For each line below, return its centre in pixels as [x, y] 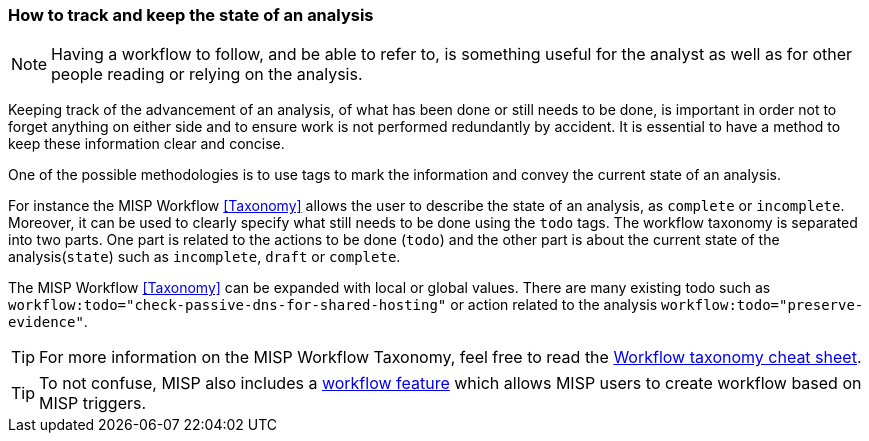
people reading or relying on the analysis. [207, 74]
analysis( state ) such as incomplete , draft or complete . [204, 257]
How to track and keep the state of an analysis [191, 15]
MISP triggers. [93, 403]
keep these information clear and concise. [146, 144]
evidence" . [48, 322]
